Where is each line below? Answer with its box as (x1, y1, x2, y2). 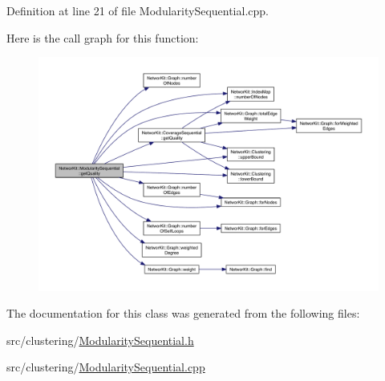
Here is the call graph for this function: (6, 29, 199, 46)
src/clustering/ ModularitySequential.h (6, 331, 194, 348)
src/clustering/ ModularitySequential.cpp (6, 359, 205, 375)
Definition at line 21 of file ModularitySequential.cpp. (6, 2, 269, 18)
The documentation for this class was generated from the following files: (6, 305, 360, 322)
